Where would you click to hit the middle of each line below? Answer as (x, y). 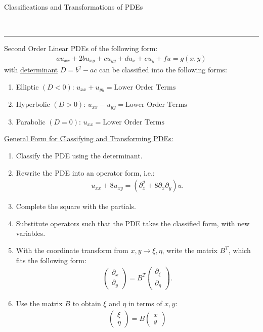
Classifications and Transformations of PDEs (74, 7)
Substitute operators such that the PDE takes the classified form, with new (133, 223)
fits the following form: (51, 260)
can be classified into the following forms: (163, 70)
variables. (31, 233)
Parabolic (31, 121)
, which (239, 250)
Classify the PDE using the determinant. (79, 155)
